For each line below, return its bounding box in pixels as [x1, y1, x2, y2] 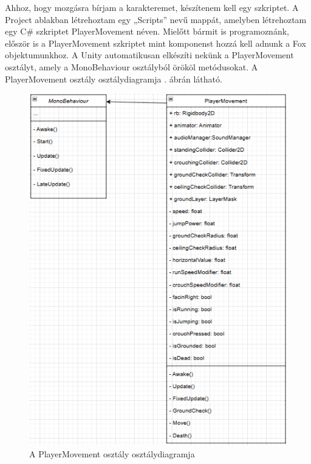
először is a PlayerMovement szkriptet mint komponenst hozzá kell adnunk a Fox [5, 36, 306, 49]
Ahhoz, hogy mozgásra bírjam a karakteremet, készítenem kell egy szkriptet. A [5, 1, 299, 13]
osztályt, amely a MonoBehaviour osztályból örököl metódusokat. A [5, 60, 258, 73]
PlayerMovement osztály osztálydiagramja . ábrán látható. [5, 72, 222, 85]
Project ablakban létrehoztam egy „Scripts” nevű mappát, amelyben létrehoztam [5, 13, 307, 25]
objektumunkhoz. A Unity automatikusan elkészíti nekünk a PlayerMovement [5, 49, 294, 61]
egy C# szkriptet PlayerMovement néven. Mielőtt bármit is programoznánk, [5, 25, 289, 38]
